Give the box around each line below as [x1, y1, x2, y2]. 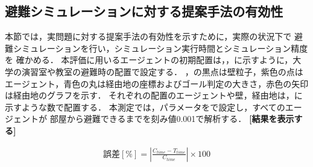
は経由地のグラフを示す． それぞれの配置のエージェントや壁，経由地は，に [5, 89, 303, 102]
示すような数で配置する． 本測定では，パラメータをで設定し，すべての [5, 100, 285, 113]
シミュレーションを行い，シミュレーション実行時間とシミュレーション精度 [13, 41, 308, 54]
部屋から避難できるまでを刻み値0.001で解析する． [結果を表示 [49, 112, 294, 125]
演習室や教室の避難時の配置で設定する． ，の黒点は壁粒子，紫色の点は [21, 65, 303, 77]
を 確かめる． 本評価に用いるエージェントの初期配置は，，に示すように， [5, 53, 293, 66]
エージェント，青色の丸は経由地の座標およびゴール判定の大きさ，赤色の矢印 [5, 77, 309, 90]
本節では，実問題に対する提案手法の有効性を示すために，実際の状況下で [5, 30, 292, 43]
